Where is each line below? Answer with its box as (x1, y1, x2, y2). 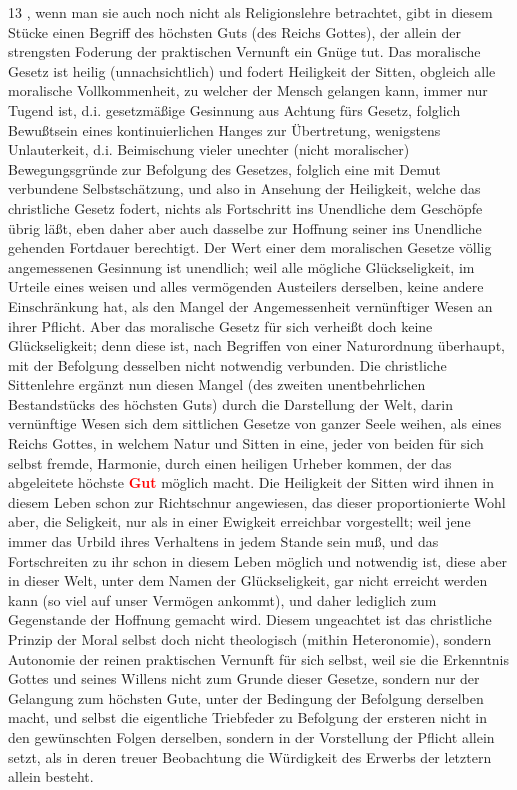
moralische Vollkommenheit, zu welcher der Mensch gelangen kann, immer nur (8, 80, 488, 101)
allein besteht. (8, 766, 94, 787)
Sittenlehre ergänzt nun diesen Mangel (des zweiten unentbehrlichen (8, 374, 426, 395)
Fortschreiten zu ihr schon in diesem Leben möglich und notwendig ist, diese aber (8, 550, 508, 571)
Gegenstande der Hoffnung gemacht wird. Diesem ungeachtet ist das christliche (8, 609, 492, 630)
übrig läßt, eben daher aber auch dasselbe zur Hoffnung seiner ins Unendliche (8, 217, 482, 238)
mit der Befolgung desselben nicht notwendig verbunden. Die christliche (8, 354, 447, 375)
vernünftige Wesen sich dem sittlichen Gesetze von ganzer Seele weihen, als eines (8, 413, 502, 434)
